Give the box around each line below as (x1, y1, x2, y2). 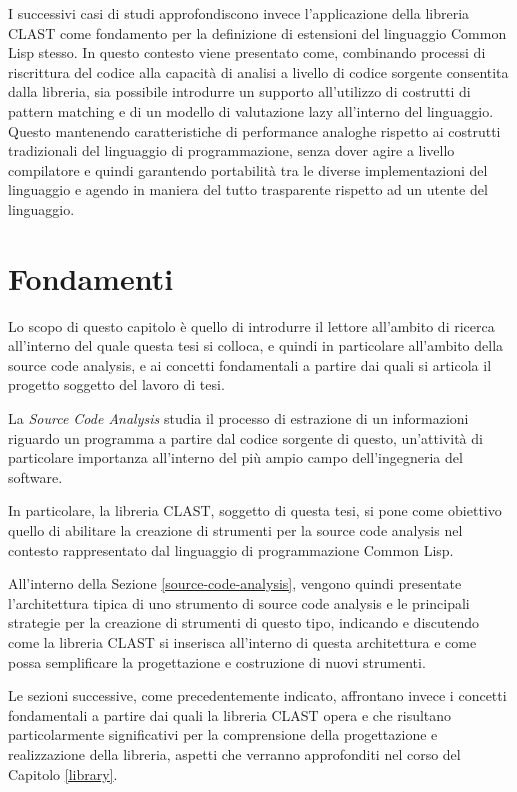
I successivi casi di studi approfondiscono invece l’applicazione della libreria (8, 3, 470, 23)
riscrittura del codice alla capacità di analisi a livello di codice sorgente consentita (8, 61, 509, 82)
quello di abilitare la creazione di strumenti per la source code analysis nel (8, 520, 463, 540)
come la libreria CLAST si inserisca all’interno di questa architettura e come (8, 631, 477, 652)
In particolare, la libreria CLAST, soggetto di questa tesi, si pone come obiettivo (8, 500, 502, 521)
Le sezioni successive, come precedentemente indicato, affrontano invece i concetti (8, 685, 507, 706)
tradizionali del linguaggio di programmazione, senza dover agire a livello (8, 140, 455, 161)
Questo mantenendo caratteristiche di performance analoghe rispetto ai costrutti (8, 120, 501, 141)
